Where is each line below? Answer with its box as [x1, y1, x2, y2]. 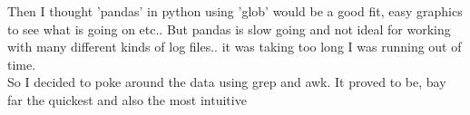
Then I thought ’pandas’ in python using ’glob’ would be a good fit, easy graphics [7, 2, 463, 20]
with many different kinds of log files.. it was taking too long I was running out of [7, 37, 462, 56]
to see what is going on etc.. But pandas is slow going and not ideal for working [7, 19, 451, 38]
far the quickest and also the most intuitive [7, 90, 247, 109]
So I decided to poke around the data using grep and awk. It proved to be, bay [7, 72, 446, 91]
